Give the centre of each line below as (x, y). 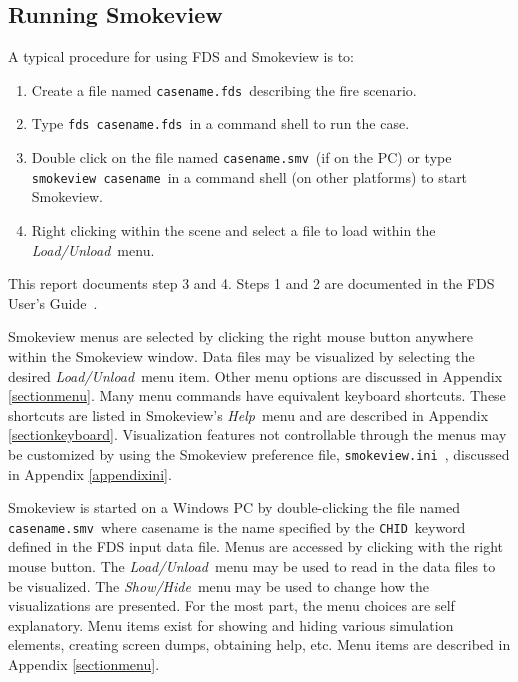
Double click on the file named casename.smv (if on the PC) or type (241, 157)
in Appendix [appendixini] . (90, 473)
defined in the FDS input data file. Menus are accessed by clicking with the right (255, 546)
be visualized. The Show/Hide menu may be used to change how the (218, 585)
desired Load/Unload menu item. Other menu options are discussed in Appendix (255, 375)
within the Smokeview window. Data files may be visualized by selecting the (241, 355)
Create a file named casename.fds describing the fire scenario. (224, 89)
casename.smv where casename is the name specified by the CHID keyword (237, 526)
